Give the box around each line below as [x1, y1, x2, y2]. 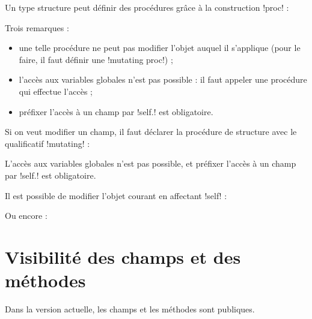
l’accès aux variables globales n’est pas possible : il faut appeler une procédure [19, 73, 307, 86]
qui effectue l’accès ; [19, 85, 93, 97]
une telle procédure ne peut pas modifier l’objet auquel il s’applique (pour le [19, 41, 301, 54]
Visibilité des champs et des [5, 244, 241, 269]
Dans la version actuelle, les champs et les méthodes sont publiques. [5, 303, 255, 315]
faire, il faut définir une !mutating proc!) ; [19, 53, 173, 65]
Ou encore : [5, 209, 47, 222]
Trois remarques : [5, 21, 69, 34]
